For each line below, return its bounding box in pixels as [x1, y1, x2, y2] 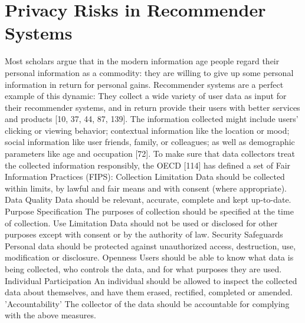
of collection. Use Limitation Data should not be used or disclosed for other [5, 216, 278, 229]
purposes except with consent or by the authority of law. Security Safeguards [5, 228, 283, 240]
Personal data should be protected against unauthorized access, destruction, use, [5, 239, 296, 252]
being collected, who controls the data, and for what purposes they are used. [5, 263, 282, 275]
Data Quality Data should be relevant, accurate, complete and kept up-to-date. [5, 193, 291, 206]
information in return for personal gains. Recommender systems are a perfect [5, 78, 284, 90]
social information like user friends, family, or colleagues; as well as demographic [5, 136, 295, 148]
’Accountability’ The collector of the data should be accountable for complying [5, 297, 290, 309]
